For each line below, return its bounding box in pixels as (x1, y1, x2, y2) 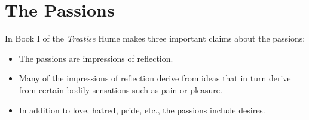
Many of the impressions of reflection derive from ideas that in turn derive (19, 72, 291, 84)
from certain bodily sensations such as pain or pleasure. (19, 83, 222, 96)
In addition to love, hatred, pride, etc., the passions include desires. (19, 103, 265, 116)
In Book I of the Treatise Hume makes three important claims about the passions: (5, 32, 305, 45)
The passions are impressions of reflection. (19, 52, 173, 64)
